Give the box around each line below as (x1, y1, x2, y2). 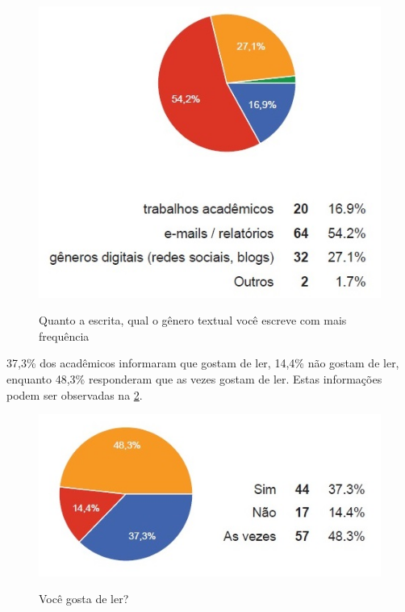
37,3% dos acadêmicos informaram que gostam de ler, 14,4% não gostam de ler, (6, 354, 399, 371)
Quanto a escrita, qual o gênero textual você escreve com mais (39, 312, 347, 329)
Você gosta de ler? (39, 590, 129, 607)
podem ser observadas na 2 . (6, 386, 143, 403)
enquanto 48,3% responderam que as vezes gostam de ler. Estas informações (6, 370, 382, 387)
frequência (39, 327, 90, 344)
